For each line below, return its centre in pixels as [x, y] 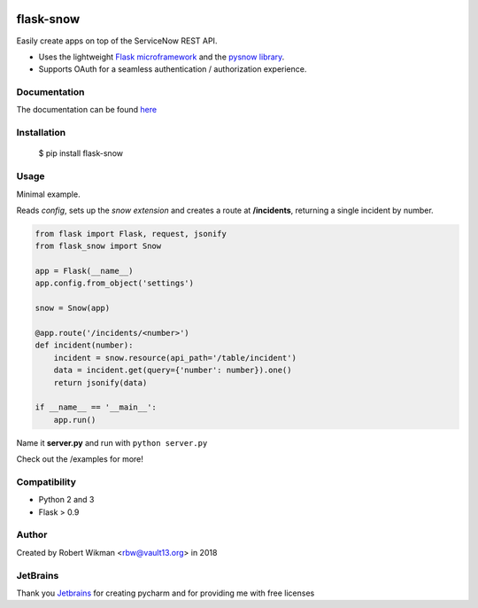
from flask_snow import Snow [98, 246]
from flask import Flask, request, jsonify [131, 234]
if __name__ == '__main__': [96, 407]
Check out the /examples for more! [80, 459]
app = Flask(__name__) [84, 271]
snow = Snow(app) [73, 308]
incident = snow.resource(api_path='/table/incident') [175, 358]
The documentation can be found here [87, 110]
